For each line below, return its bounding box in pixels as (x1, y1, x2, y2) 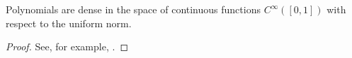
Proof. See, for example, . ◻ (6, 39, 128, 54)
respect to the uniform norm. (6, 15, 132, 30)
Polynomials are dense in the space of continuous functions (6, 2, 261, 16)
